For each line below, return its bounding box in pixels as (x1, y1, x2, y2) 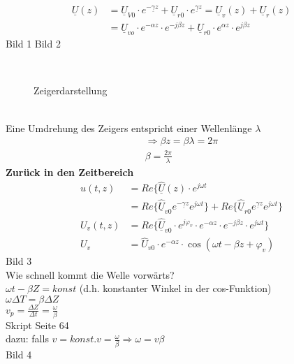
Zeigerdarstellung (34, 83, 108, 98)
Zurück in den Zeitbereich (6, 164, 134, 179)
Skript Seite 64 (6, 317, 69, 332)
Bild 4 (6, 347, 32, 361)
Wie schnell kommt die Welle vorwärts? (6, 267, 175, 282)
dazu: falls (6, 331, 49, 346)
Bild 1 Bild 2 (6, 36, 61, 51)
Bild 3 (6, 254, 32, 268)
